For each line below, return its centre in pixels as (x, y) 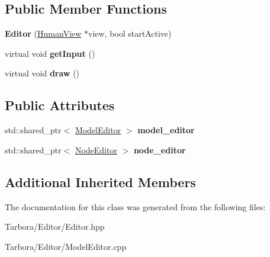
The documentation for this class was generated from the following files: (135, 206)
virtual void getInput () (50, 53)
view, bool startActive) (130, 33)
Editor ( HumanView (43, 33)
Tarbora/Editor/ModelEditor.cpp (66, 246)
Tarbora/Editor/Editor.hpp (55, 227)
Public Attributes (60, 105)
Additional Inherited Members (100, 181)
